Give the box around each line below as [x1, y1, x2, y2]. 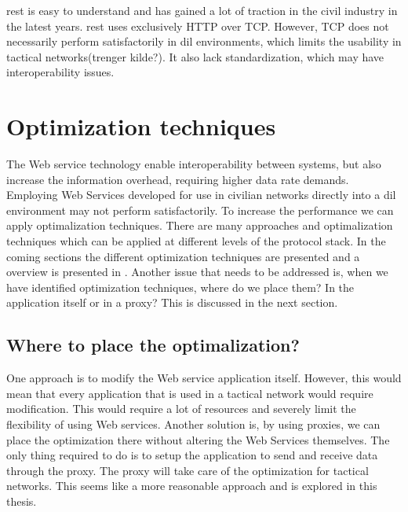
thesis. [6, 492, 37, 509]
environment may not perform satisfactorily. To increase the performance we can [6, 201, 394, 218]
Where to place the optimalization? [6, 333, 300, 357]
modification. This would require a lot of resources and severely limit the [6, 400, 356, 417]
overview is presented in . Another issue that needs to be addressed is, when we [6, 263, 388, 280]
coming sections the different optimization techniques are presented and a [6, 248, 360, 264]
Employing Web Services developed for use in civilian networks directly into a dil [6, 186, 396, 203]
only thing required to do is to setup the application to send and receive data [6, 447, 378, 463]
